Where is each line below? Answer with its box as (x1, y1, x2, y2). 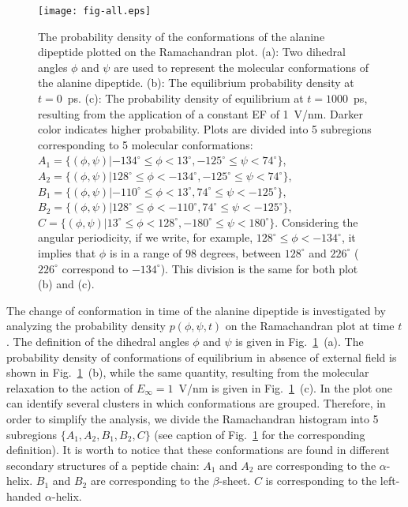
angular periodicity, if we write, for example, (38, 229, 253, 246)
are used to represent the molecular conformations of (114, 58, 369, 75)
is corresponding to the (265, 472, 377, 489)
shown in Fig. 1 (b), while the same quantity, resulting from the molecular (6, 364, 369, 381)
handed (6, 487, 42, 504)
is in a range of (109, 244, 182, 261)
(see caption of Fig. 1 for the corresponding (154, 426, 365, 442)
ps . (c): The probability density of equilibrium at (67, 90, 304, 107)
